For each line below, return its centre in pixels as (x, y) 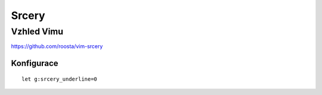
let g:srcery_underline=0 (60, 79)
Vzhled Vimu (37, 31)
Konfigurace (35, 63)
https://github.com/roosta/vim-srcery (57, 46)
